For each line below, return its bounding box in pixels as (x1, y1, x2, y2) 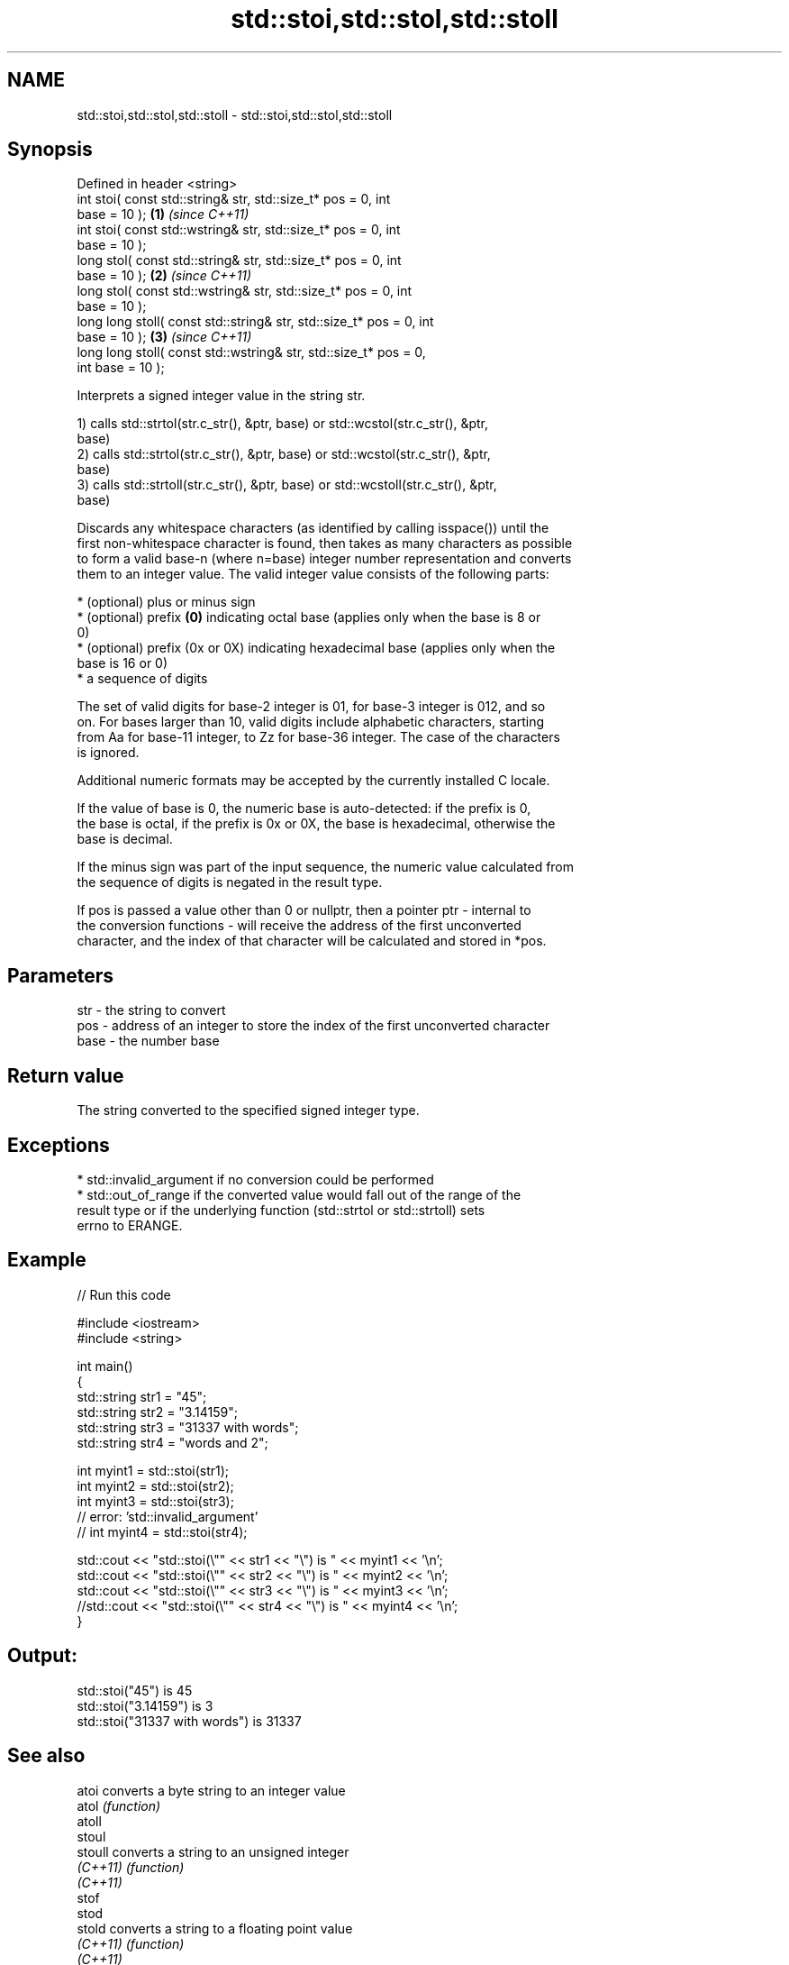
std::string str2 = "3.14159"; (77, 1403, 238, 1420)
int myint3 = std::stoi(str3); (77, 1493, 234, 1509)
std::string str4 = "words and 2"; (77, 1434, 268, 1450)
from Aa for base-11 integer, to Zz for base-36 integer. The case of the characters (77, 729, 560, 745)
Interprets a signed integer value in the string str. (77, 388, 366, 404)
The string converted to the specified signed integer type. (77, 1102, 420, 1119)
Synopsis (7, 138, 93, 161)
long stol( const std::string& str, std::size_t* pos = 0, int (77, 252, 402, 269)
